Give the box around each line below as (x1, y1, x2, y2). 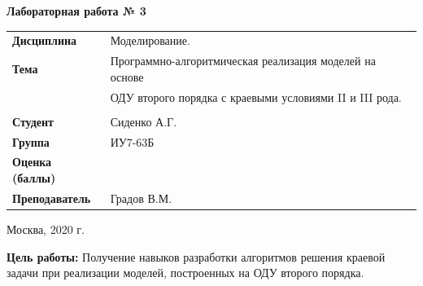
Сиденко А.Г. (110, 112, 177, 130)
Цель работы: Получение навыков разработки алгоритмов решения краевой (7, 248, 386, 265)
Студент (12, 112, 54, 130)
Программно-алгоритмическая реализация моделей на (110, 52, 376, 69)
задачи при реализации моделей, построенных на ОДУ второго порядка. (7, 264, 364, 281)
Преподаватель (12, 189, 91, 206)
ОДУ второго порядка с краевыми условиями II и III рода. (110, 88, 402, 105)
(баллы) (12, 169, 56, 186)
